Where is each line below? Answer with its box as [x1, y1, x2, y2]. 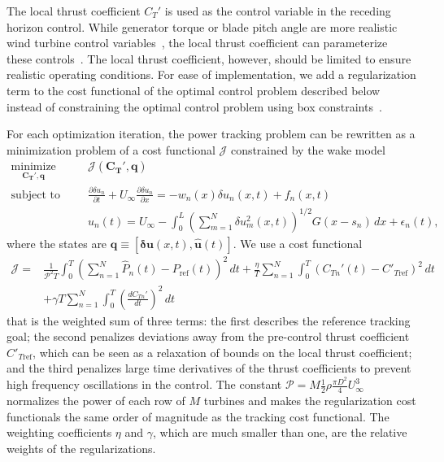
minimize [11, 161, 56, 173]
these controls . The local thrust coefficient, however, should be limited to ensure [7, 50, 411, 67]
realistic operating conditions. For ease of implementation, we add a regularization [7, 66, 416, 83]
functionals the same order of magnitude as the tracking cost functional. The [7, 408, 390, 425]
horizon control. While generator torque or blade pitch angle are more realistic [7, 18, 398, 35]
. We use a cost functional [233, 234, 363, 251]
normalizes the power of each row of [7, 391, 185, 408]
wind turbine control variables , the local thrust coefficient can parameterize [7, 34, 388, 51]
